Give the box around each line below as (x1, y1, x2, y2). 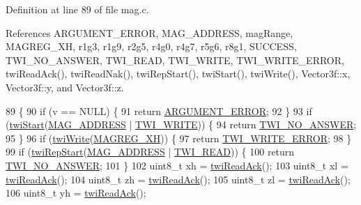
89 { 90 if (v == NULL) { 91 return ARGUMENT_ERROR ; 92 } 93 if (6, 103, 312, 118)
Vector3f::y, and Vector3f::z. (6, 79, 124, 94)
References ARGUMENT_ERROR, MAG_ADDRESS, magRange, (6, 25, 293, 40)
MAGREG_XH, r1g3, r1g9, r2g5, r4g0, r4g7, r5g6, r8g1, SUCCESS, (6, 39, 297, 54)
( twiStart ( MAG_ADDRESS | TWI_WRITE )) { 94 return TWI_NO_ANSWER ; (6, 117, 357, 132)
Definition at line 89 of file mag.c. (6, 2, 149, 16)
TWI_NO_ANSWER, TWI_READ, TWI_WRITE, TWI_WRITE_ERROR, (6, 52, 344, 67)
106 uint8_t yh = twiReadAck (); (6, 185, 146, 200)
